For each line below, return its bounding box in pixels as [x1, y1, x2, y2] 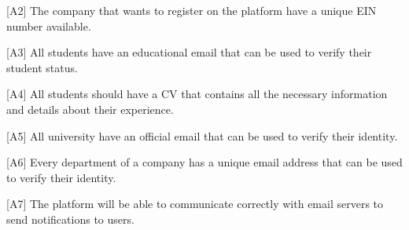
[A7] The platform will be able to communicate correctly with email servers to [6, 195, 384, 212]
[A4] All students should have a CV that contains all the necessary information [6, 86, 388, 102]
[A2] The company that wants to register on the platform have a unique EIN [6, 2, 377, 18]
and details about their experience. [6, 100, 174, 117]
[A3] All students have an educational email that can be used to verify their [6, 44, 372, 60]
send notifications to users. [6, 210, 134, 227]
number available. [6, 17, 91, 34]
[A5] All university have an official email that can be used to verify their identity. [6, 127, 398, 144]
